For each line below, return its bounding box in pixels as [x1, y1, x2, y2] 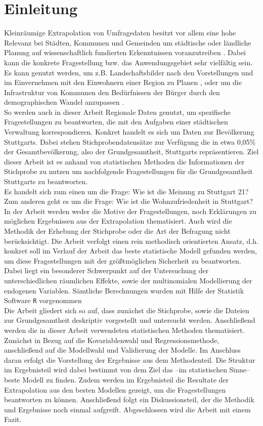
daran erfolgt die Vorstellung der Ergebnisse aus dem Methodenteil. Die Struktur [4, 354, 255, 365]
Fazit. [4, 414, 22, 424]
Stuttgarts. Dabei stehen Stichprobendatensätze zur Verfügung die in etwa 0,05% [4, 136, 256, 147]
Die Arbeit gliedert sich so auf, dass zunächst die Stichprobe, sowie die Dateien [4, 305, 249, 315]
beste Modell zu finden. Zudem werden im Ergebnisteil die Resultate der [4, 374, 229, 385]
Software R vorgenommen [4, 295, 82, 306]
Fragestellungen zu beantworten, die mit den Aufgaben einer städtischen [4, 116, 228, 127]
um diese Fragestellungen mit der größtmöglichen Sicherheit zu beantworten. [4, 255, 241, 266]
